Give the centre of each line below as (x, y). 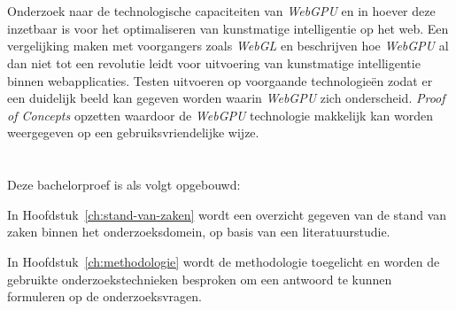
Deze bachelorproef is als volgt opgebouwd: (124, 185)
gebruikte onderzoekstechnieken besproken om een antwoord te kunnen (200, 279)
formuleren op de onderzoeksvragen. (104, 296)
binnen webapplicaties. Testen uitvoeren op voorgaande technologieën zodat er (220, 80)
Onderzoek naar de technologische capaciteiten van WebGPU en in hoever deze (221, 11)
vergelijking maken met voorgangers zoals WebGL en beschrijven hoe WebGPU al (228, 46)
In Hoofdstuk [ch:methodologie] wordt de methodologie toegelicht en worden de (224, 261)
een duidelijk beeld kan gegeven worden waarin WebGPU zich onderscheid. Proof (226, 98)
